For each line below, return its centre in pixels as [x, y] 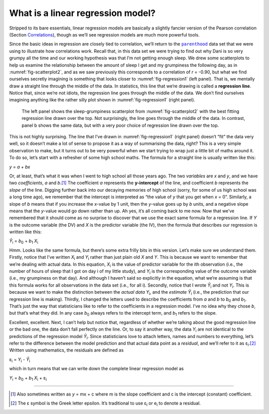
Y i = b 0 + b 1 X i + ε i [28, 378]
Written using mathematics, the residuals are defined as [67, 350]
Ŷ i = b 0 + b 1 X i [24, 241]
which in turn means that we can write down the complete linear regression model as [96, 369]
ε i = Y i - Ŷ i [20, 360]
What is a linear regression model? [82, 13]
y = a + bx [20, 167]
